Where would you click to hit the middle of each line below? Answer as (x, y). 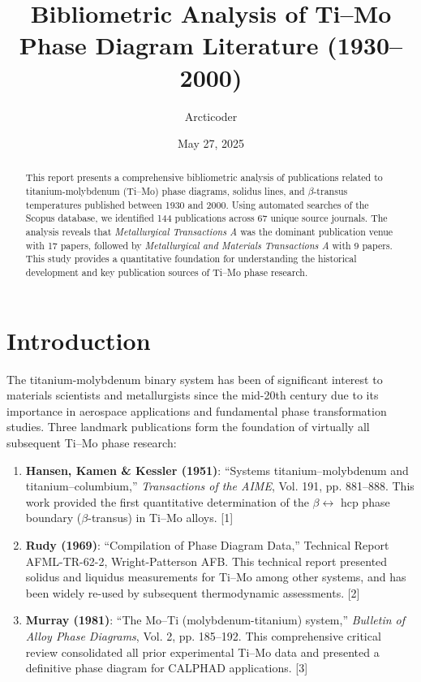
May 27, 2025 (211, 143)
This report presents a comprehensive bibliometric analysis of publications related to (204, 177)
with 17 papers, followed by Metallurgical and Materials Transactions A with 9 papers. (209, 245)
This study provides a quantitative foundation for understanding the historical (191, 259)
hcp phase (365, 501)
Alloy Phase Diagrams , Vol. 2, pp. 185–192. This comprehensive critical (203, 635)
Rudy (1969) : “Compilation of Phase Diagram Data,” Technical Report (207, 545)
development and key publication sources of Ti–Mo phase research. (167, 272)
